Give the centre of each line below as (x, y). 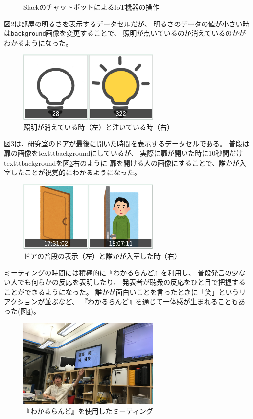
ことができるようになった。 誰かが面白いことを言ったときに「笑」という (122, 292)
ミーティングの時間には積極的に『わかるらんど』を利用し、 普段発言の (118, 272)
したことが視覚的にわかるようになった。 (76, 172)
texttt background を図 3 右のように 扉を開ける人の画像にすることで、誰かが (122, 162)
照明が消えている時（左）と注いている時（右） (99, 127)
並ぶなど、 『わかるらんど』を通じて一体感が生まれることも (141, 301)
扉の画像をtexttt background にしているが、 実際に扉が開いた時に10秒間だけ (124, 153)
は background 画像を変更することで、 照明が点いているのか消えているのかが (125, 33)
